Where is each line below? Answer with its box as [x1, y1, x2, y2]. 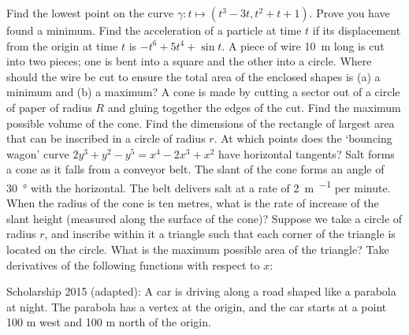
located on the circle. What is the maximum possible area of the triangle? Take [6, 240, 389, 257]
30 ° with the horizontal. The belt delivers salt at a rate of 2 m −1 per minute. [6, 177, 391, 195]
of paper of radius [6, 99, 92, 115]
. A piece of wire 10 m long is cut [221, 37, 385, 54]
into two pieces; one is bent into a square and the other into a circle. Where [6, 53, 372, 69]
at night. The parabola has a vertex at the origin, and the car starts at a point [6, 298, 387, 315]
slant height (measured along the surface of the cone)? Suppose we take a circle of [6, 210, 403, 226]
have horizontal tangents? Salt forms [218, 145, 395, 162]
